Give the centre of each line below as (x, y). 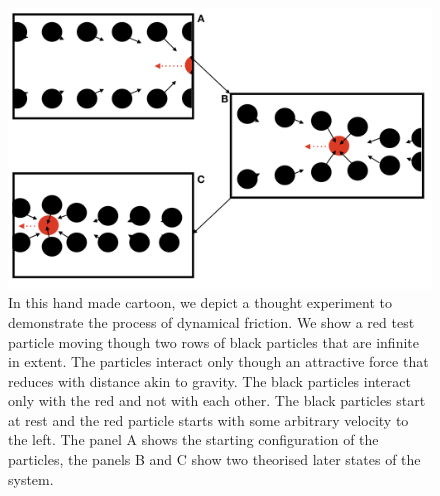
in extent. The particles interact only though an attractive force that (218, 361)
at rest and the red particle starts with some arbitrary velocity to (208, 419)
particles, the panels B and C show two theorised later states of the (214, 459)
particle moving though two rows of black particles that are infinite (213, 341)
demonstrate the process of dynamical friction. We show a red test (211, 321)
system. (31, 478)
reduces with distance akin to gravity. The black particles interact (209, 380)
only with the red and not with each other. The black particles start (217, 400)
